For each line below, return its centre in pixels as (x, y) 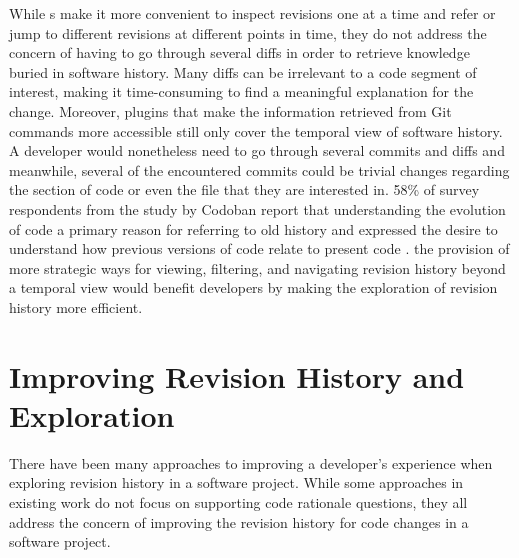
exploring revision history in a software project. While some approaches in (236, 482)
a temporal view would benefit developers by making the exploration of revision (253, 287)
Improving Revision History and (237, 375)
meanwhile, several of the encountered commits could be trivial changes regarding (259, 169)
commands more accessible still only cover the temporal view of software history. (256, 130)
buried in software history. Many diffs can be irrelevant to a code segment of (243, 71)
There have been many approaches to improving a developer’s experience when (251, 462)
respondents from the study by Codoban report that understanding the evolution (257, 208)
